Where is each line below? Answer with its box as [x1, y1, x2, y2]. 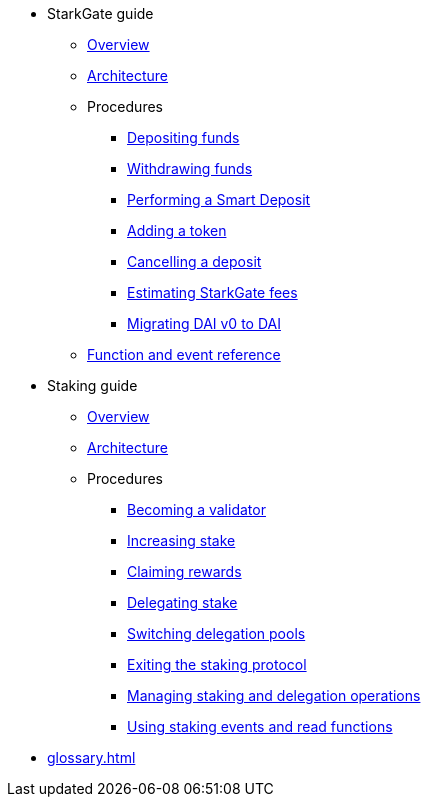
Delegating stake [127, 594, 238, 611]
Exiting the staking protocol [127, 656, 307, 673]
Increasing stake [127, 532, 236, 549]
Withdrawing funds [127, 160, 253, 177]
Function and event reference [87, 346, 281, 363]
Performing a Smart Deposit [127, 191, 311, 208]
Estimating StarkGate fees [127, 284, 298, 301]
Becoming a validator [127, 501, 266, 518]
